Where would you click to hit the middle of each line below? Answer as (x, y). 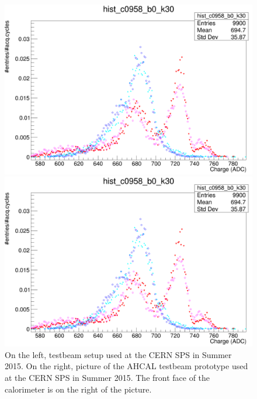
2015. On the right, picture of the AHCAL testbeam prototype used (126, 366)
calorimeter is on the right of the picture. (78, 389)
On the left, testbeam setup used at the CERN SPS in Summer (118, 354)
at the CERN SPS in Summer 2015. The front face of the (107, 378)
